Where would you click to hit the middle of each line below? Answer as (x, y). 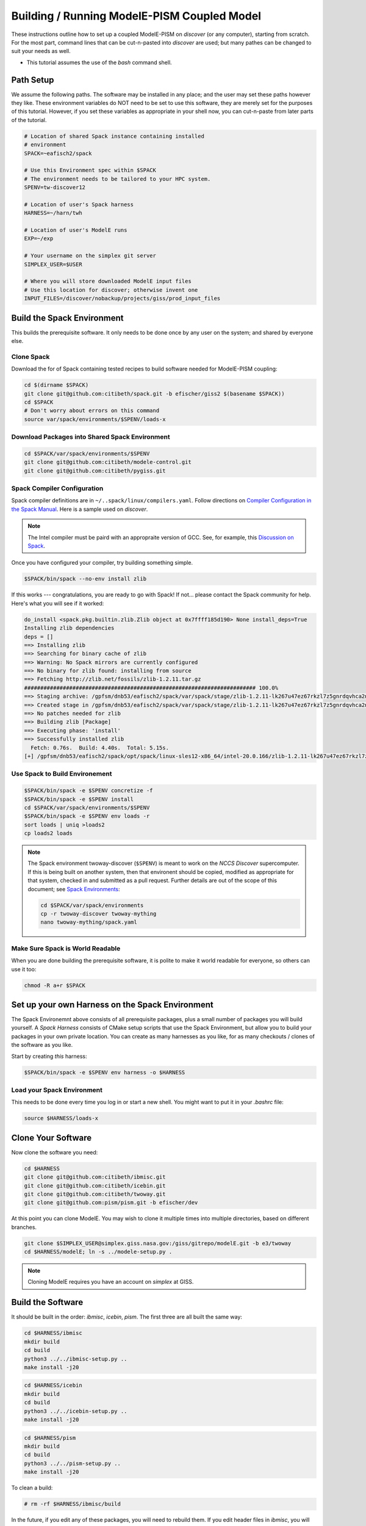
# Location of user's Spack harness (79, 204)
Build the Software (47, 1302)
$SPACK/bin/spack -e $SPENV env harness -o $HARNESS (105, 1072)
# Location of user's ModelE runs (76, 230)
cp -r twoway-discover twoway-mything (99, 913)
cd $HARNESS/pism (50, 1438)
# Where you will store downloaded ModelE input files (108, 281)
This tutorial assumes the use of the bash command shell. (99, 62)
